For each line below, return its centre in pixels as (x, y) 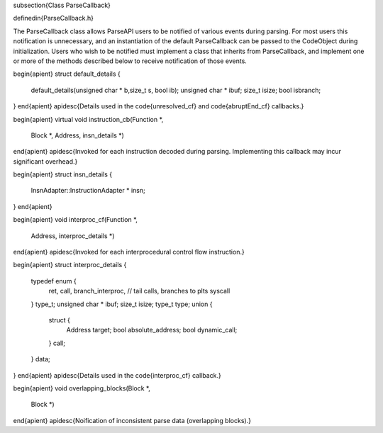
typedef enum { (54, 281)
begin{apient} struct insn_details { (63, 174)
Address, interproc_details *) (73, 236)
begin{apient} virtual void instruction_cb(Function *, (88, 119)
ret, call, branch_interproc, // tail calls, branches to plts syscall (139, 291)
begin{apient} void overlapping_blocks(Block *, (82, 388)
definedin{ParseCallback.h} (53, 18)
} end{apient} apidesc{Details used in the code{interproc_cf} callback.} (117, 375)
